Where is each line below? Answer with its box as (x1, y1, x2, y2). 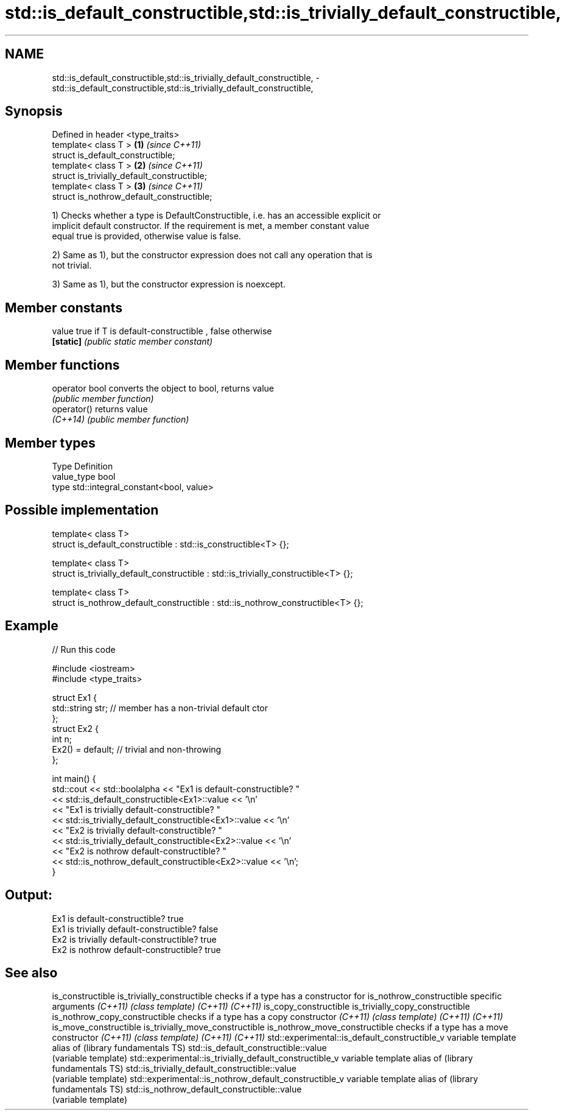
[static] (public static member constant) (52, 336, 213, 347)
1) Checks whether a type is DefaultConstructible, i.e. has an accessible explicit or (52, 210, 381, 221)
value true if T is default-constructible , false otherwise (52, 326, 272, 337)
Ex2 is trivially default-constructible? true (52, 934, 217, 944)
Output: (5, 887, 52, 903)
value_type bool (52, 471, 116, 482)
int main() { (52, 773, 96, 784)
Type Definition (52, 460, 113, 471)
